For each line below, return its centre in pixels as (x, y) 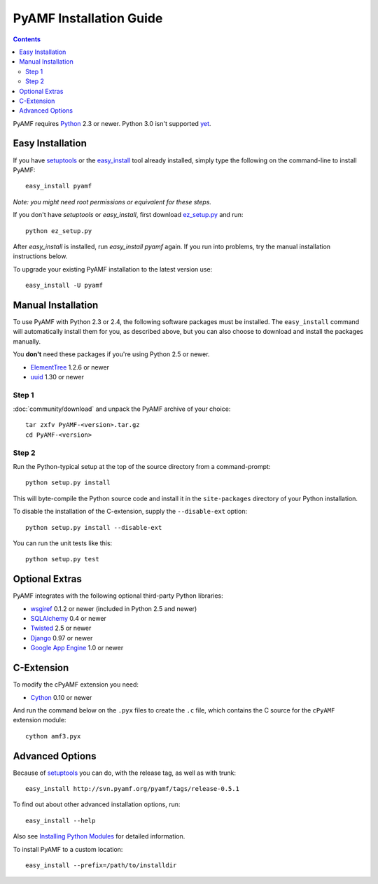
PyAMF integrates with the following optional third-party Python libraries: (118, 596)
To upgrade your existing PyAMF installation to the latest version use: (113, 269)
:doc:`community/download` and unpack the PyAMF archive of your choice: (122, 409)
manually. (27, 341)
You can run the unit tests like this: (63, 543)
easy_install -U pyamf (64, 286)
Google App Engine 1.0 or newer (77, 648)
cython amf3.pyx (53, 736)
